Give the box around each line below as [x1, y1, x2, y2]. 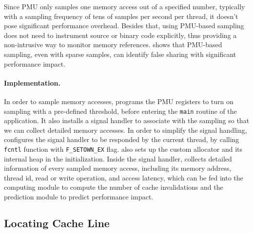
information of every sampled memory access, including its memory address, [4, 163, 232, 173]
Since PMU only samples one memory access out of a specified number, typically [4, 1, 245, 11]
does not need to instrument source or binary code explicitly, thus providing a [4, 30, 237, 40]
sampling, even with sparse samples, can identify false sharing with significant [4, 49, 236, 59]
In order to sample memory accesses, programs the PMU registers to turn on [4, 96, 234, 106]
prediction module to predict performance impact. [4, 192, 154, 202]
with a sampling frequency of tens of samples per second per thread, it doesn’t [4, 11, 238, 21]
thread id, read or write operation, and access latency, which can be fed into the [4, 172, 243, 182]
